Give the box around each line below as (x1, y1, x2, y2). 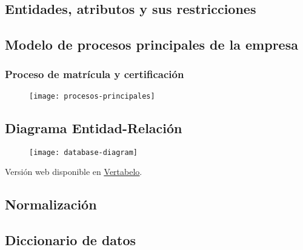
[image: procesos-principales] (29, 91, 155, 100)
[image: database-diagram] (29, 148, 138, 157)
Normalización (5, 195, 97, 214)
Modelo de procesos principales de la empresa (5, 35, 298, 54)
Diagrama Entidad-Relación (5, 118, 182, 137)
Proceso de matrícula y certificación (5, 67, 184, 82)
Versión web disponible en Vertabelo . (5, 165, 142, 178)
